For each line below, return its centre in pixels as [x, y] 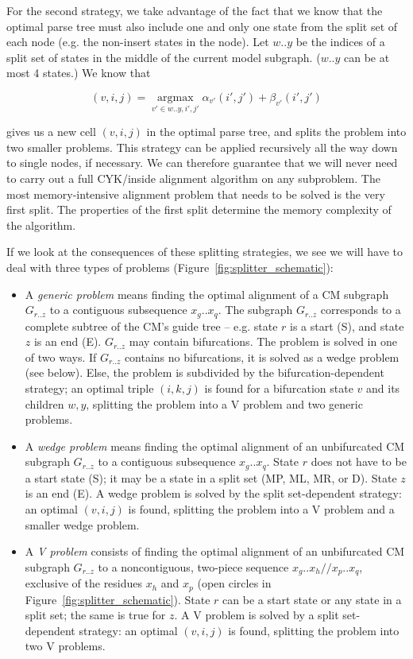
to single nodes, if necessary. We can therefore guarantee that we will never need [202, 163]
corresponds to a [361, 310]
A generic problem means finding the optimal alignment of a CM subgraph [207, 294]
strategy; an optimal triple [89, 388]
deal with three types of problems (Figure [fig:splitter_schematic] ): [170, 267]
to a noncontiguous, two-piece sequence [193, 566]
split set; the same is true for [95, 615]
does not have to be [359, 461]
